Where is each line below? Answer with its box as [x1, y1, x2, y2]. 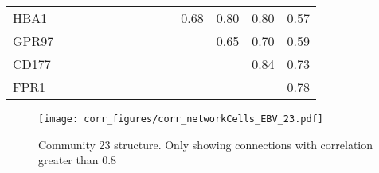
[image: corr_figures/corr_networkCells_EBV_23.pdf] [38, 113, 323, 125]
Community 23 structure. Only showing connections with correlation [38, 136, 373, 152]
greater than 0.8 [38, 152, 117, 168]
